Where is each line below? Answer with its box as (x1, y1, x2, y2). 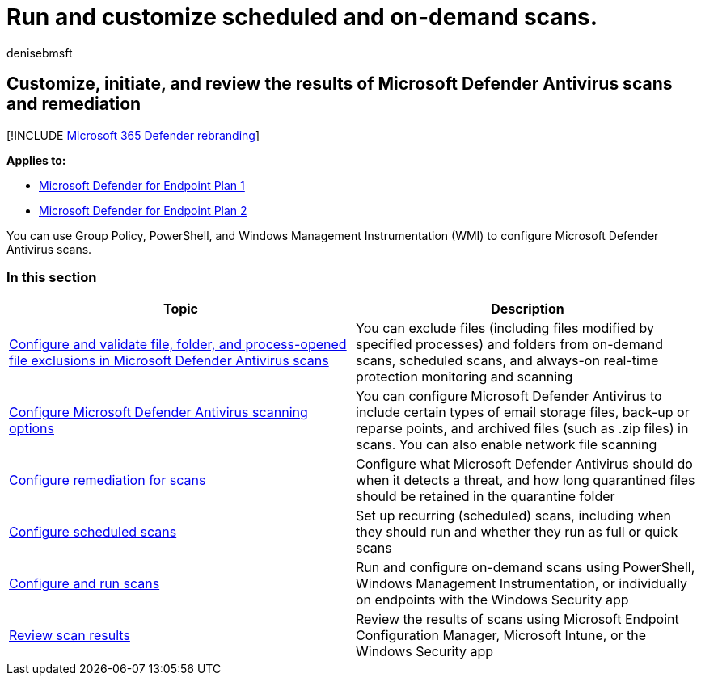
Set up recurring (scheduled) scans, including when (356, 507, 671, 524)
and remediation (6, 94, 141, 115)
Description (491, 301, 564, 318)
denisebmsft (6, 45, 73, 60)
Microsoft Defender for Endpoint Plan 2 (39, 203, 247, 217)
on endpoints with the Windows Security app (356, 591, 629, 608)
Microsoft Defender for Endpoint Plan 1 (39, 178, 245, 192)
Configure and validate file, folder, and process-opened (9, 336, 347, 353)
